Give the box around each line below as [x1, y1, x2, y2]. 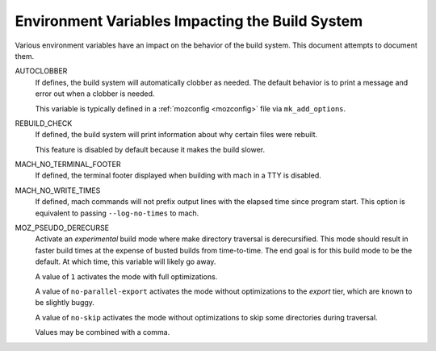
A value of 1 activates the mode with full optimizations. [35, 271, 218, 282]
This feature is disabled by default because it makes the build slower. [35, 144, 266, 154]
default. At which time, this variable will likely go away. [35, 257, 216, 266]
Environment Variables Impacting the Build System [15, 12, 363, 30]
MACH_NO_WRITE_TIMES [15, 186, 101, 195]
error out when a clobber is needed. [35, 89, 155, 98]
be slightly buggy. [35, 298, 94, 307]
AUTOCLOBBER [15, 66, 68, 76]
